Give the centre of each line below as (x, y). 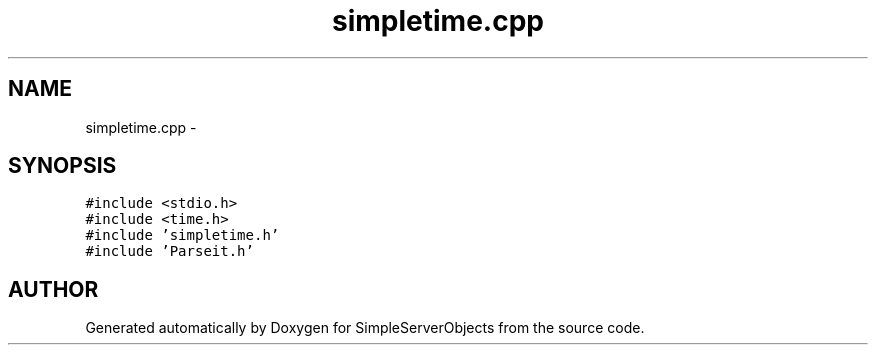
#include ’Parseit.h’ (169, 251)
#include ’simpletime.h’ (182, 235)
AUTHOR (53, 289)
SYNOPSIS (62, 166)
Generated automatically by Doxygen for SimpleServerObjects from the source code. (365, 328)
